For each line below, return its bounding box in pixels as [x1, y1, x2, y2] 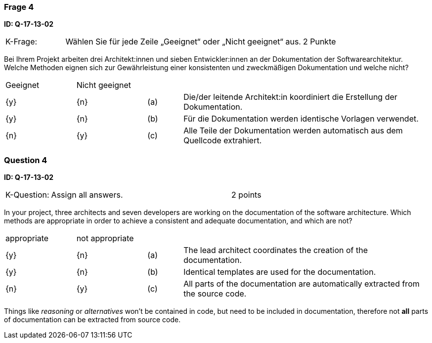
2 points [231, 190, 261, 200]
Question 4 [4, 155, 47, 165]
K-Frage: [5, 37, 38, 47]
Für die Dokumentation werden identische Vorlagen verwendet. [183, 114, 419, 124]
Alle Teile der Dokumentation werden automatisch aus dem [183, 126, 403, 136]
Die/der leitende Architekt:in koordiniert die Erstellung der [183, 92, 397, 102]
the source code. [183, 289, 247, 299]
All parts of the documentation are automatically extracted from [183, 279, 420, 289]
